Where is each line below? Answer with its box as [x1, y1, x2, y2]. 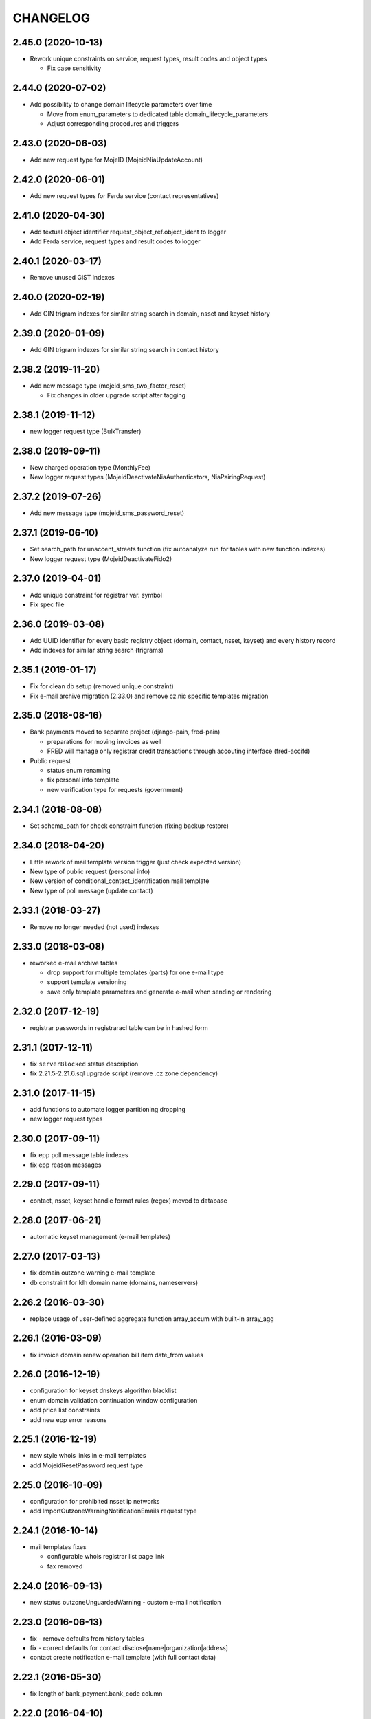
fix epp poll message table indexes [30, 1151, 128, 1159]
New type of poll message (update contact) [30, 886, 153, 895]
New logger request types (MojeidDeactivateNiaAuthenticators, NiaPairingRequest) [30, 473, 266, 481]
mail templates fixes [30, 1543, 87, 1551]
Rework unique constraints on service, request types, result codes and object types [30, 55, 267, 63]
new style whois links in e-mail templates [30, 1452, 146, 1460]
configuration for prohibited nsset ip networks [30, 1497, 160, 1505]
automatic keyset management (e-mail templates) [30, 1233, 171, 1241]
